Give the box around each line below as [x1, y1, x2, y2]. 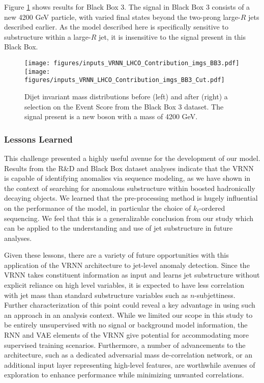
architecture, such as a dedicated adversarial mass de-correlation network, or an [4, 349, 252, 360]
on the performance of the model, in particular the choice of [4, 202, 191, 213]
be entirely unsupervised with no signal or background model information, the [4, 319, 248, 330]
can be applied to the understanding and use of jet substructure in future [4, 223, 233, 233]
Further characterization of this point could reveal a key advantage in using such [4, 299, 255, 310]
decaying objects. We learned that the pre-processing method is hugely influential [4, 193, 258, 203]
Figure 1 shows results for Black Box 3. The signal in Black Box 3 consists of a [4, 2, 250, 12]
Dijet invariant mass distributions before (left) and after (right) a [24, 91, 228, 101]
